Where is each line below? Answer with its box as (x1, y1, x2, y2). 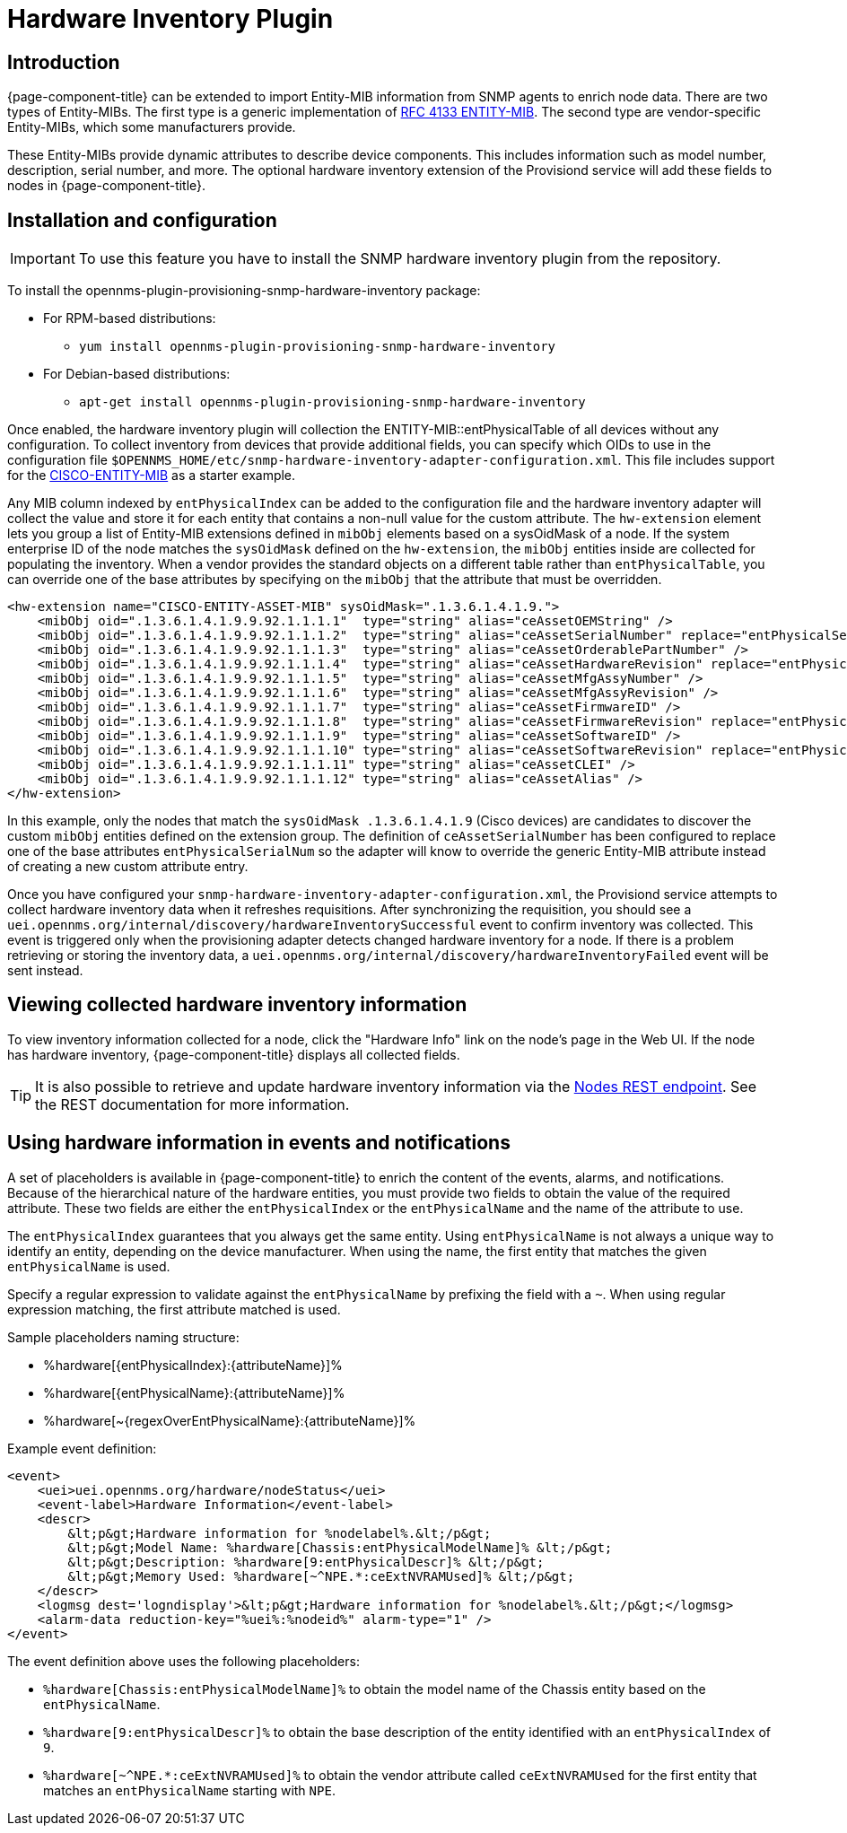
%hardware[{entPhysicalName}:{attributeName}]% (43, 1384, 345, 1401)
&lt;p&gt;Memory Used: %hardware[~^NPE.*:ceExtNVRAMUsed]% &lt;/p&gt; (67, 1568, 575, 1584)
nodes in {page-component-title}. (7, 178, 206, 194)
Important (10, 249, 75, 268)
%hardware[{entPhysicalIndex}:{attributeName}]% (43, 1357, 343, 1373)
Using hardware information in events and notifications (7, 1131, 511, 1155)
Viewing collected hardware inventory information (7, 993, 467, 1017)
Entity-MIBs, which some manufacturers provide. (7, 119, 296, 135)
